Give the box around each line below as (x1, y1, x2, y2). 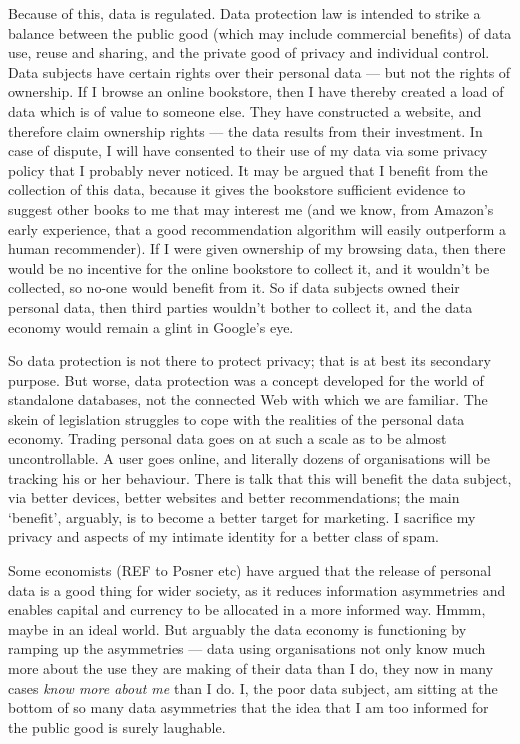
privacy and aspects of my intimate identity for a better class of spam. (8, 526, 439, 547)
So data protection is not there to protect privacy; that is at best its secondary (8, 350, 491, 371)
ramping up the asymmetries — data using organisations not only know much (8, 638, 486, 659)
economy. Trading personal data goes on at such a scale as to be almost (8, 428, 447, 449)
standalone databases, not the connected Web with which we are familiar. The (8, 389, 488, 410)
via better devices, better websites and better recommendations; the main (8, 487, 460, 508)
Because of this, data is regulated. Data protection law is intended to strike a (8, 3, 481, 23)
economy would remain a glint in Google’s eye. (8, 316, 294, 337)
